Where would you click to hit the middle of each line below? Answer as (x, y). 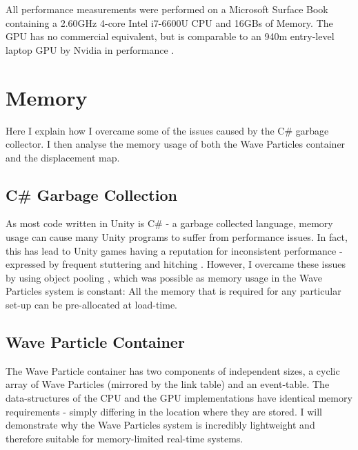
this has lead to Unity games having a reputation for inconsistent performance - (174, 250)
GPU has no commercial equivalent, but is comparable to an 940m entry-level (170, 36)
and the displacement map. (63, 157)
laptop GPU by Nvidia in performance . (90, 49)
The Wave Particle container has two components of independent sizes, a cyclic (173, 370)
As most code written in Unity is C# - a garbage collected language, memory (169, 223)
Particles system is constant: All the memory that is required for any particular (173, 291)
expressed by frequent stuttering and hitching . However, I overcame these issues (176, 264)
